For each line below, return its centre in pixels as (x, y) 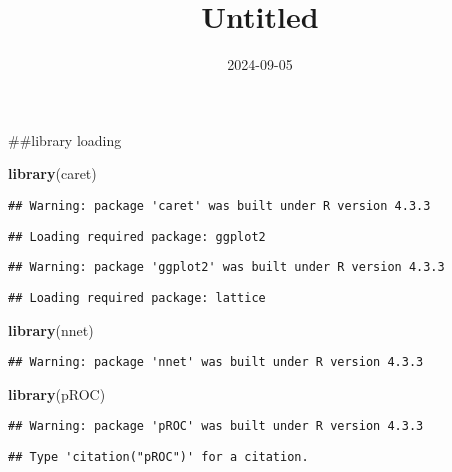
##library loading (65, 139)
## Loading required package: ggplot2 (137, 236)
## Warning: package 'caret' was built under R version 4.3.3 (219, 205)
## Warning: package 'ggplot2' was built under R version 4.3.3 (226, 267)
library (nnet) (51, 329)
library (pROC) (57, 393)
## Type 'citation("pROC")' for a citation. (158, 457)
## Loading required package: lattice (137, 297)
